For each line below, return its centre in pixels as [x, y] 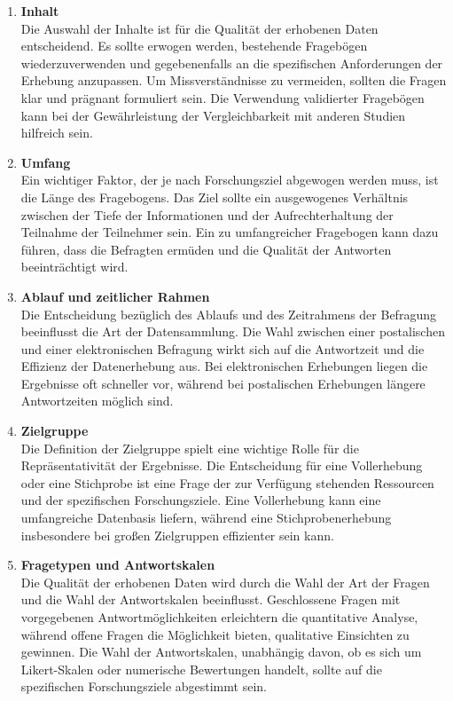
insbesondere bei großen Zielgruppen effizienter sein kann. [177, 535]
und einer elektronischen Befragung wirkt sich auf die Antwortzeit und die [223, 348]
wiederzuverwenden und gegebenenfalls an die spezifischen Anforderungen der [232, 63]
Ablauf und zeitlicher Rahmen [115, 296]
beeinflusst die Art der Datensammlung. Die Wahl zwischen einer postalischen [233, 331]
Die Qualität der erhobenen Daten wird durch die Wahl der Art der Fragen [225, 582]
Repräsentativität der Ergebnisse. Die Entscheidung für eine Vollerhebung [222, 465]
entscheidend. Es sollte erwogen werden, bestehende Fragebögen [194, 46]
